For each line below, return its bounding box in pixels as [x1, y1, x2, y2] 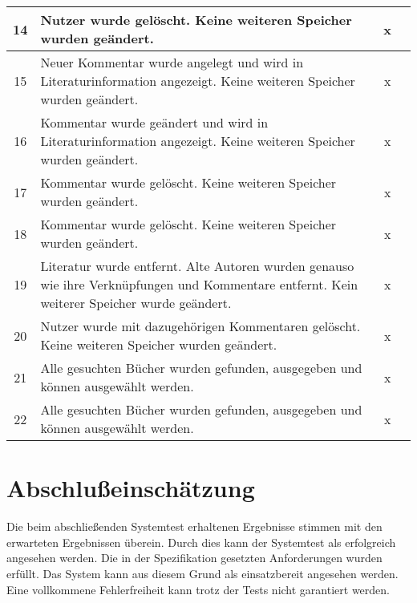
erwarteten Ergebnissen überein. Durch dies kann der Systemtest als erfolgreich [6, 533, 396, 550]
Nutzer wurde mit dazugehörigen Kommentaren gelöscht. [40, 317, 361, 335]
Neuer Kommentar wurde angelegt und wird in [40, 53, 304, 71]
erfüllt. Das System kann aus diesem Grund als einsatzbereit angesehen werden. [6, 565, 399, 581]
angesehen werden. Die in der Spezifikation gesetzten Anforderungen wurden [6, 549, 383, 566]
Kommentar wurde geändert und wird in [40, 113, 269, 132]
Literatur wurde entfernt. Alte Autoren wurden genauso [40, 257, 354, 275]
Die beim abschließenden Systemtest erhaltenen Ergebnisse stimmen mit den [6, 518, 383, 535]
